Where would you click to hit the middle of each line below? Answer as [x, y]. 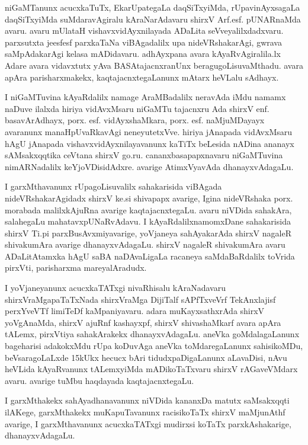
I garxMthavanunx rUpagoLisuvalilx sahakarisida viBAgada [113, 186]
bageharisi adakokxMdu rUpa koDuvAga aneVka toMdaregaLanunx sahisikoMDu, [154, 346]
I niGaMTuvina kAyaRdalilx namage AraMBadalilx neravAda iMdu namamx [145, 97]
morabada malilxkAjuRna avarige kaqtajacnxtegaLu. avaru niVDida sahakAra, [148, 209]
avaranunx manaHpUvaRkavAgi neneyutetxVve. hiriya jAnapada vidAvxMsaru [149, 131]
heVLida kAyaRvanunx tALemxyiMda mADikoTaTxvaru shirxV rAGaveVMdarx [151, 369]
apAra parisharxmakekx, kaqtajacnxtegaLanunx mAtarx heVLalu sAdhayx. [142, 77]
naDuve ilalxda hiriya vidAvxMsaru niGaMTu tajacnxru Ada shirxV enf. [137, 108]
